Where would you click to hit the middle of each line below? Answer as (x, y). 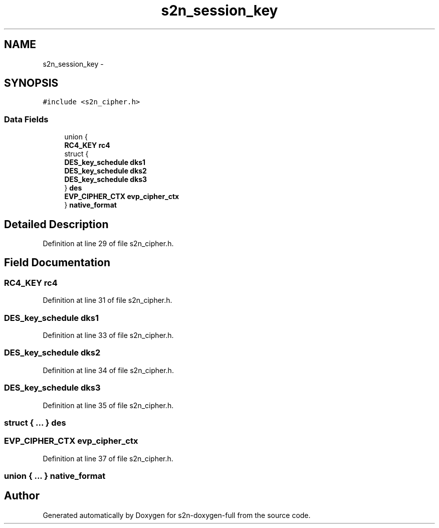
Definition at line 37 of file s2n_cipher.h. (108, 458)
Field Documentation (57, 263)
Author (22, 496)
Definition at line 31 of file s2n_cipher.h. (107, 300)
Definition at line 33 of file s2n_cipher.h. (108, 335)
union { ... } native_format (55, 476)
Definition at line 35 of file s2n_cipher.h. (108, 405)
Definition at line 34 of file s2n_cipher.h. (108, 370)
